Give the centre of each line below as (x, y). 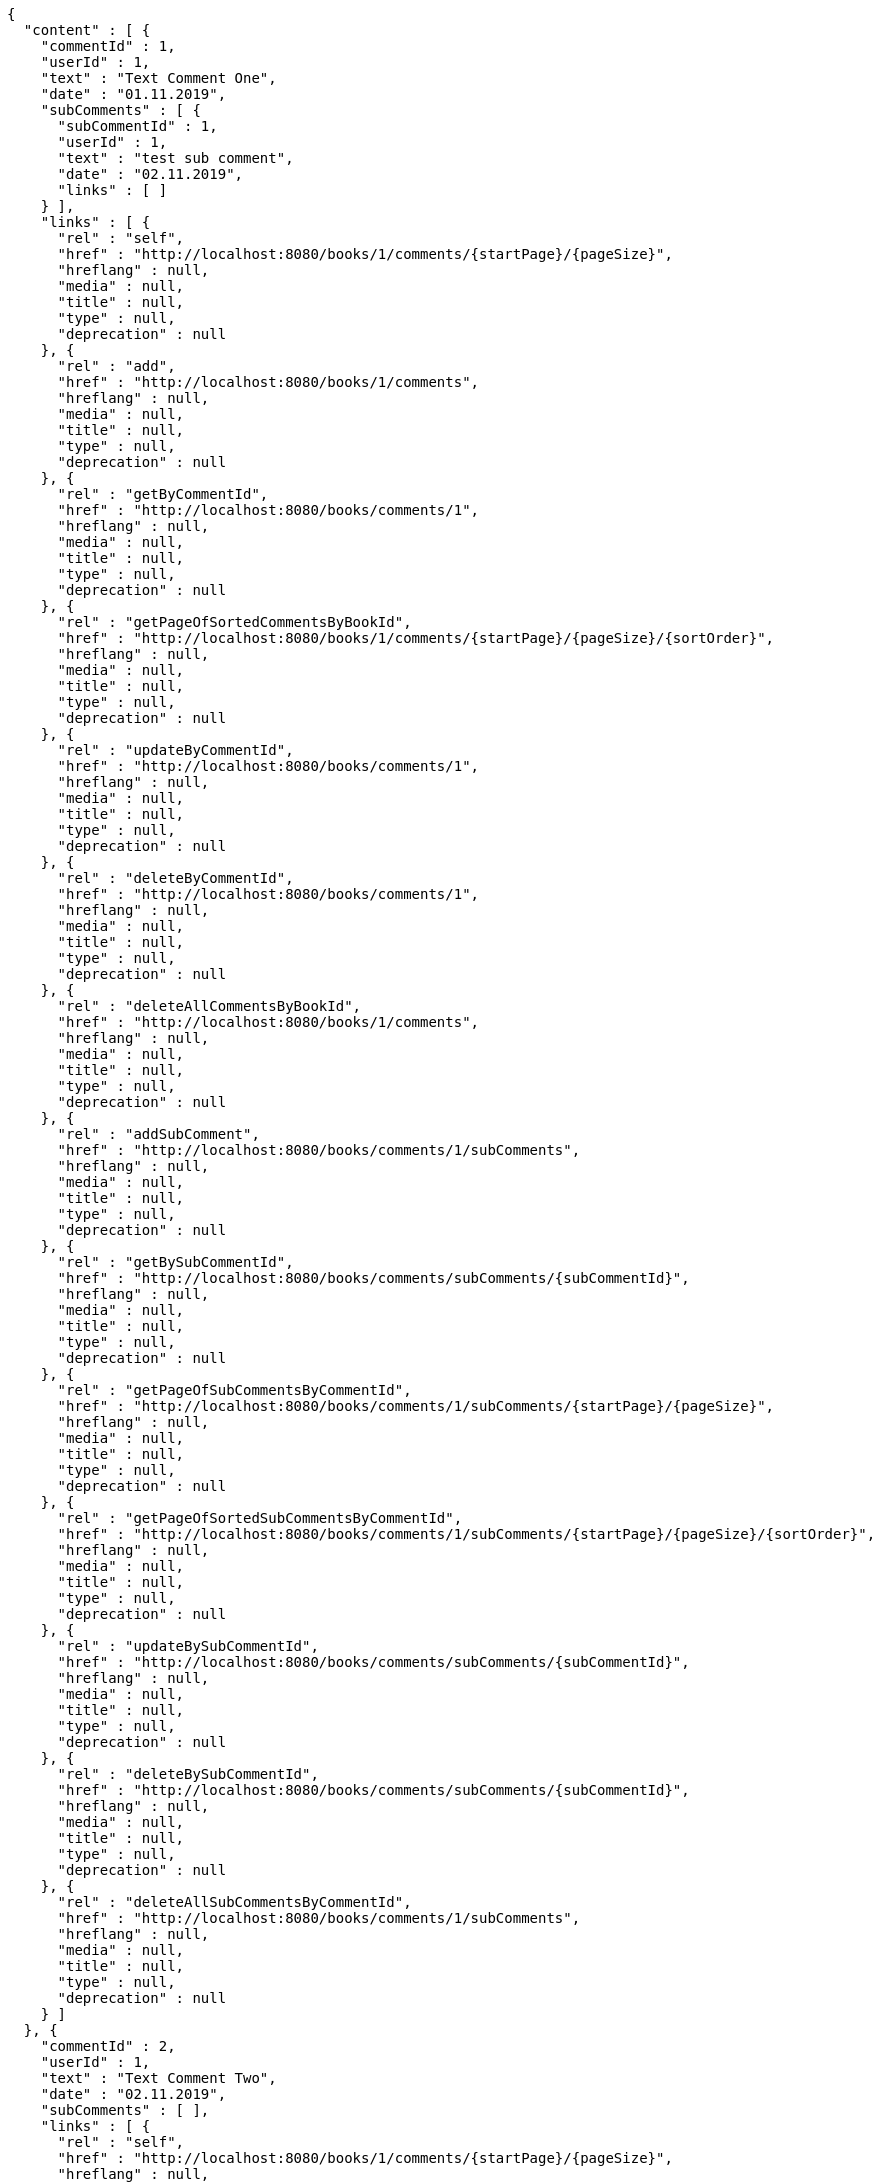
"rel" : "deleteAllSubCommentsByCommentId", (234, 1902)
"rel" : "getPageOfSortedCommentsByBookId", (234, 622)
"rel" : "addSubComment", (158, 1134)
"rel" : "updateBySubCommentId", (188, 1646)
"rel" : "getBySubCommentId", (175, 1262)
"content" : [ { (87, 30)
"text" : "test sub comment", (175, 158)
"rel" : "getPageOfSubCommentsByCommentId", (234, 1390)
